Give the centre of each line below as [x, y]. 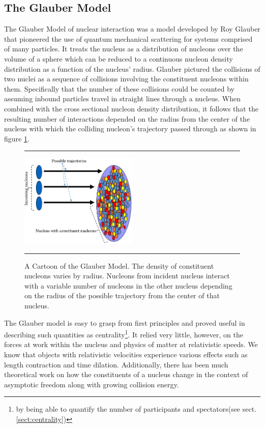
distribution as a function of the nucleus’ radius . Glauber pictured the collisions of [132, 68]
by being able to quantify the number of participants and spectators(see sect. [136, 409]
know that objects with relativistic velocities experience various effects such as [126, 354]
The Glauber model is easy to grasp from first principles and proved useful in [125, 322]
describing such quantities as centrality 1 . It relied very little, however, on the [124, 334]
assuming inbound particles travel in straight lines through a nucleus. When [122, 98]
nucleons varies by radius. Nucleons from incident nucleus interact [127, 276]
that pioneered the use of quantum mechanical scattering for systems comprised [128, 38]
